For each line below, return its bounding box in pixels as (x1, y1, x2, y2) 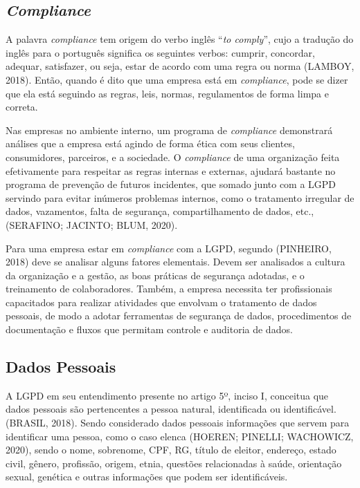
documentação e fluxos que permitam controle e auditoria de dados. (6, 322, 293, 337)
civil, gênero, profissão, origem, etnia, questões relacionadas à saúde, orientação (6, 456, 342, 470)
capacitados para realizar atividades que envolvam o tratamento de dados (6, 294, 317, 309)
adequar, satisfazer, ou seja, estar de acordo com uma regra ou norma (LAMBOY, (6, 59, 354, 73)
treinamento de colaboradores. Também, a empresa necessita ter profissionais (6, 281, 332, 296)
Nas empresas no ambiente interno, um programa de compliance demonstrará (6, 122, 333, 137)
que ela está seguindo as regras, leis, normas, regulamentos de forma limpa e (6, 86, 329, 100)
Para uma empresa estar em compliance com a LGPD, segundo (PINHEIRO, (6, 241, 332, 255)
